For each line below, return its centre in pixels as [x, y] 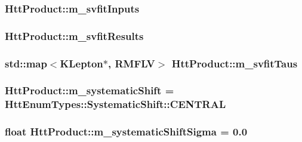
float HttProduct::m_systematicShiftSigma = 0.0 [126, 132]
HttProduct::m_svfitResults [74, 35]
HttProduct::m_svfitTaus [235, 63]
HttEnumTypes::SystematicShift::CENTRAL [115, 104]
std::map [26, 63]
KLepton [81, 63]
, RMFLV [132, 63]
